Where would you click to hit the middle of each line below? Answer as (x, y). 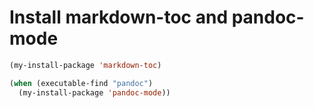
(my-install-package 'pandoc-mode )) (94, 92)
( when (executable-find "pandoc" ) (81, 83)
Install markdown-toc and (119, 17)
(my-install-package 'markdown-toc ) (85, 65)
